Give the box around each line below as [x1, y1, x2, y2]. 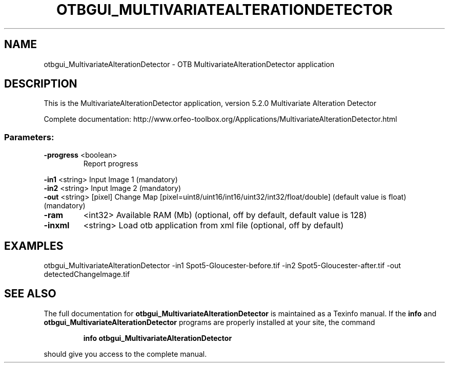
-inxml [44, 220, 70, 231]
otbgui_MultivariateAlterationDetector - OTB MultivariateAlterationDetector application [44, 59, 335, 69]
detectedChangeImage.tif [44, 270, 130, 279]
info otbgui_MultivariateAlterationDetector [83, 333, 232, 342]
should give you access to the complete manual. [44, 349, 207, 358]
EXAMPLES [4, 239, 64, 252]
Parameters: [4, 132, 54, 142]
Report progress [83, 159, 138, 168]
